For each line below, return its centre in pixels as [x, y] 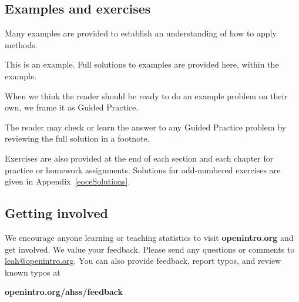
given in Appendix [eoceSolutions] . [68, 181]
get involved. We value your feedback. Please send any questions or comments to [150, 249]
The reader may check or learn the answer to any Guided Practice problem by [145, 127]
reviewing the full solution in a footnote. [77, 138]
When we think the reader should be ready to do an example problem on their [146, 95]
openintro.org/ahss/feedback [64, 292]
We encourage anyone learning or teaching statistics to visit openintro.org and [149, 237]
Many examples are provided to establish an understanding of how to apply [141, 33]
